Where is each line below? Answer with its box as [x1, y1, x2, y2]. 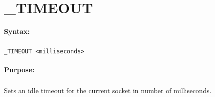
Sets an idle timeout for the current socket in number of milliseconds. [4, 85, 212, 96]
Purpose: [4, 65, 35, 75]
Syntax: [4, 26, 30, 36]
